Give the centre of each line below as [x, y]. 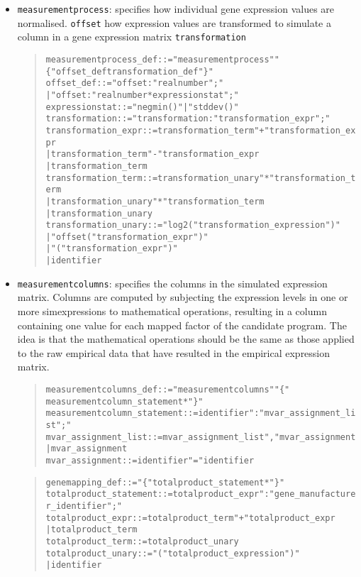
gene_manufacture [315, 494]
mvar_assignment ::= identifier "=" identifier [150, 460]
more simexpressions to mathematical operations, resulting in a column [172, 311]
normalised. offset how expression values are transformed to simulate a [174, 22]
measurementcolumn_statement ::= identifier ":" [155, 413]
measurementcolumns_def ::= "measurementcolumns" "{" [168, 390]
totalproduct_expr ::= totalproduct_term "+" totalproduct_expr [190, 518]
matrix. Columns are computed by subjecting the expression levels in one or [183, 297]
